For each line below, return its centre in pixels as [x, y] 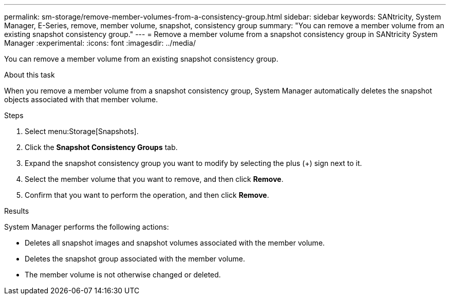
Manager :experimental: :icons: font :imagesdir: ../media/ [100, 43]
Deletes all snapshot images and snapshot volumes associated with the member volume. [175, 243]
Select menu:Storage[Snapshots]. [82, 131]
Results [17, 211]
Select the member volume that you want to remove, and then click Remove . [154, 179]
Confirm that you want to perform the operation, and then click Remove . [147, 195]
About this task [30, 75]
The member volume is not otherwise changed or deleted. [123, 275]
